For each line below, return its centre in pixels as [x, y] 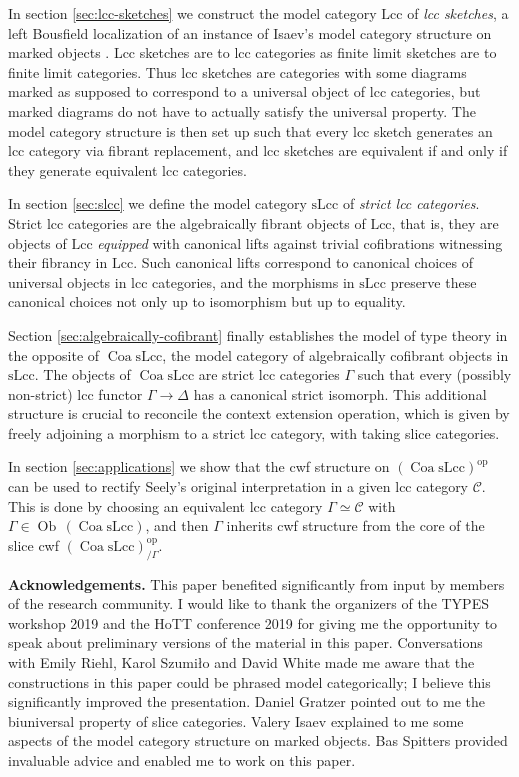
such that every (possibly [434, 374]
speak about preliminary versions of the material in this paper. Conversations [245, 642]
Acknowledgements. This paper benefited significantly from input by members [256, 583]
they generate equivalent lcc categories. [127, 169]
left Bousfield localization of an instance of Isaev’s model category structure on [250, 32]
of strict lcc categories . [411, 203]
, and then [177, 525]
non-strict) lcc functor [75, 393]
